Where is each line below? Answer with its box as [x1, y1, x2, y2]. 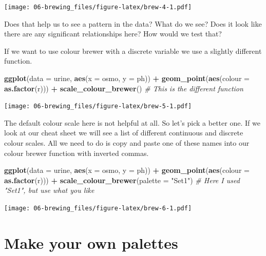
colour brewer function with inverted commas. [4, 147, 149, 158]
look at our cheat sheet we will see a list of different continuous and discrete [4, 127, 243, 138]
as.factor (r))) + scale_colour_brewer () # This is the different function [4, 83, 243, 93]
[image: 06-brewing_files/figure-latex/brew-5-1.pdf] [4, 103, 192, 110]
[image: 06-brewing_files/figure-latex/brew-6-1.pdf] [4, 205, 192, 212]
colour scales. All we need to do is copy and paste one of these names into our [4, 137, 250, 148]
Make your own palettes [4, 232, 178, 253]
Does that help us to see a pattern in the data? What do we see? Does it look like [4, 18, 262, 29]
